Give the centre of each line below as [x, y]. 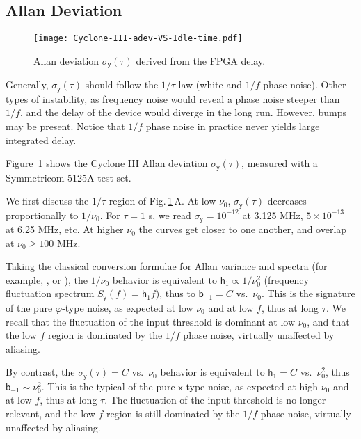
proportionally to [42, 215]
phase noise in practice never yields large [233, 126]
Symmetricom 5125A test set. [69, 177]
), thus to [175, 293]
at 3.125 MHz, [273, 215]
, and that [328, 321]
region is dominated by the [105, 335]
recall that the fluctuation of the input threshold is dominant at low [150, 321]
